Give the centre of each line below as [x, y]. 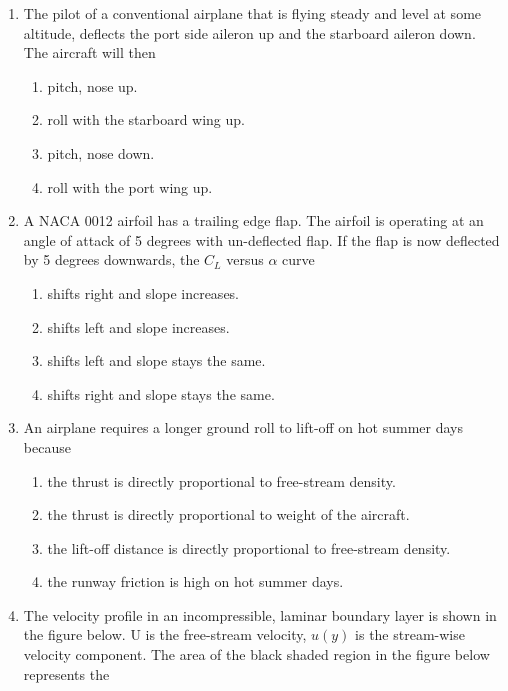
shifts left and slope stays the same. [156, 360]
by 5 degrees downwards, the [111, 259]
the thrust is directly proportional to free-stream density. [221, 480]
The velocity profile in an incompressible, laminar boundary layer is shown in [260, 614]
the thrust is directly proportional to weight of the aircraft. [228, 514]
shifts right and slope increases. [143, 292]
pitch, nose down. [101, 152]
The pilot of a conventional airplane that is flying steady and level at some [252, 13]
